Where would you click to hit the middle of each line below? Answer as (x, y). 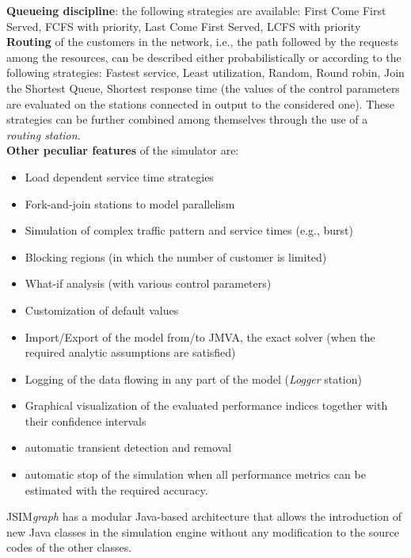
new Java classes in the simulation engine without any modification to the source (203, 531)
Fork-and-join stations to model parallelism (130, 203)
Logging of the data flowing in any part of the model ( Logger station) (193, 378)
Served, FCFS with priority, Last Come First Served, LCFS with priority (184, 26)
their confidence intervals (86, 420)
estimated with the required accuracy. (116, 489)
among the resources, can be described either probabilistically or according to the (204, 57)
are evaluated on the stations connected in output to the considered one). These (200, 103)
